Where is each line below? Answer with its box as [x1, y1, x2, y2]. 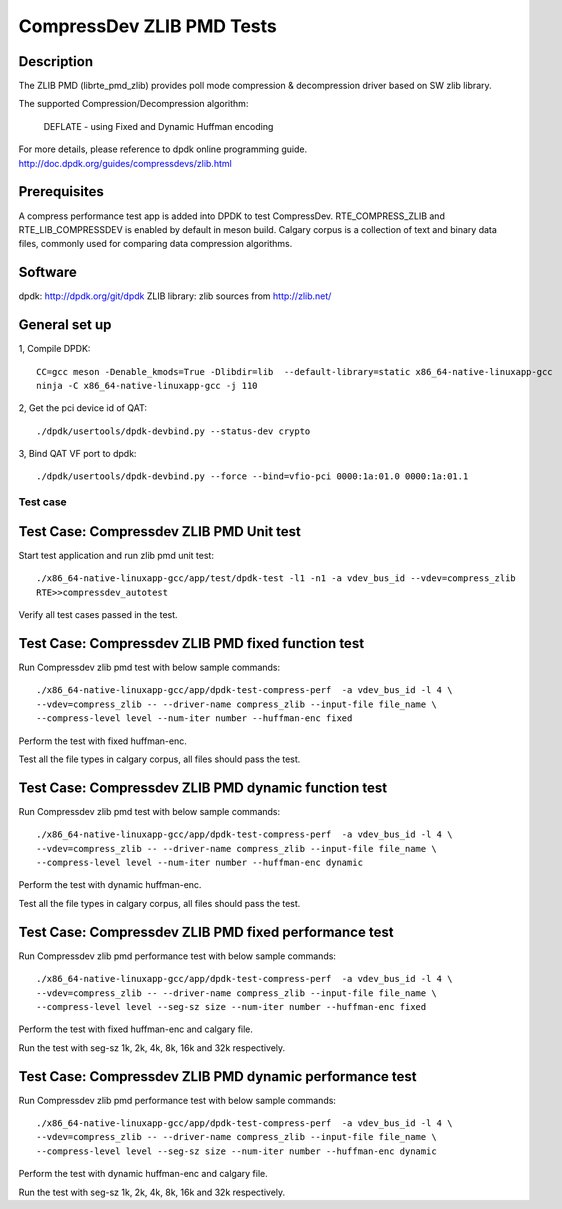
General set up [18, 316, 112, 334]
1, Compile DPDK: [18, 343, 91, 355]
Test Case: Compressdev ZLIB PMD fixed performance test [18, 923, 394, 940]
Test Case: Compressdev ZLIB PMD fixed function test [18, 635, 365, 652]
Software [18, 264, 77, 281]
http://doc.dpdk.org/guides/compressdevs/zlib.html [18, 157, 232, 169]
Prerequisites [18, 183, 104, 200]
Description [18, 53, 94, 70]
